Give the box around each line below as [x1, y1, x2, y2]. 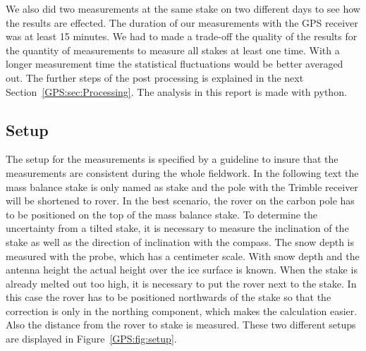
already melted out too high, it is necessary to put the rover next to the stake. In [6, 276, 357, 290]
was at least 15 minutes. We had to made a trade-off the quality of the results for [6, 29, 358, 44]
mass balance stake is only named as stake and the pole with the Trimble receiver [6, 179, 358, 194]
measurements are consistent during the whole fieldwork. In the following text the [6, 165, 359, 180]
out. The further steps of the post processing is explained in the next [6, 70, 304, 85]
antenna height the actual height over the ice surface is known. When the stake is [6, 262, 358, 277]
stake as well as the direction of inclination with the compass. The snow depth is [6, 234, 355, 249]
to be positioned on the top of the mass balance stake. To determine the [6, 207, 318, 221]
